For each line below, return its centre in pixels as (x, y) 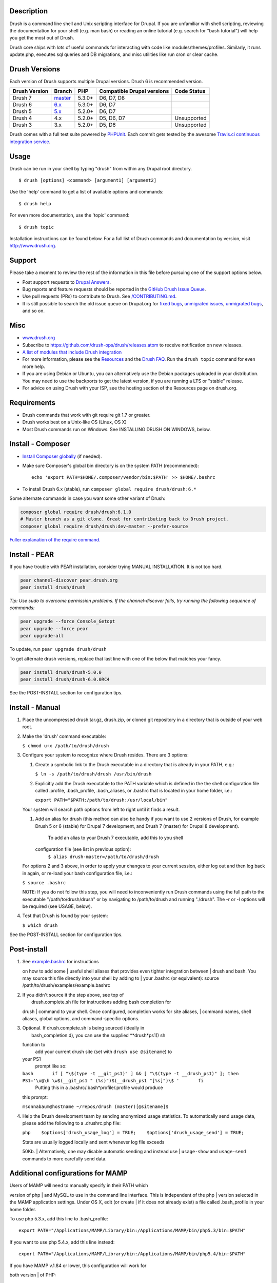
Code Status (190, 91)
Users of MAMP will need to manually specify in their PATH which (79, 1185)
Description (29, 11)
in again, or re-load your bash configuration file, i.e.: (77, 873)
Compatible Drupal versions (134, 91)
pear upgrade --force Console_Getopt (68, 621)
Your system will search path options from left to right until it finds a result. (101, 809)
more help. (34, 366)
